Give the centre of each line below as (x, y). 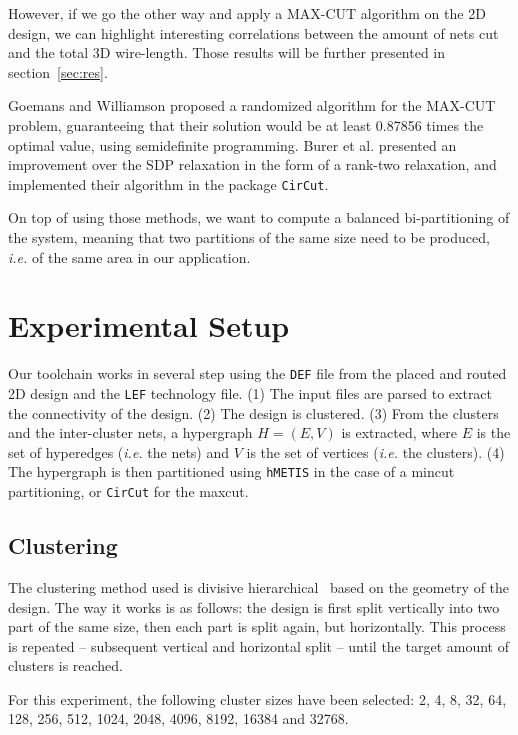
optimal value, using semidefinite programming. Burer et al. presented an (232, 144)
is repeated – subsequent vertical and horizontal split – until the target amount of (258, 645)
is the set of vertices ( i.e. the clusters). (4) (375, 451)
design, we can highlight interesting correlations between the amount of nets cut (253, 32)
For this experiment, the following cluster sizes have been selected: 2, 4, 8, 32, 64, (257, 698)
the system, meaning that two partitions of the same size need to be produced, (249, 237)
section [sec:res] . (58, 71)
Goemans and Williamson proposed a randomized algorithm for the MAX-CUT (252, 105)
